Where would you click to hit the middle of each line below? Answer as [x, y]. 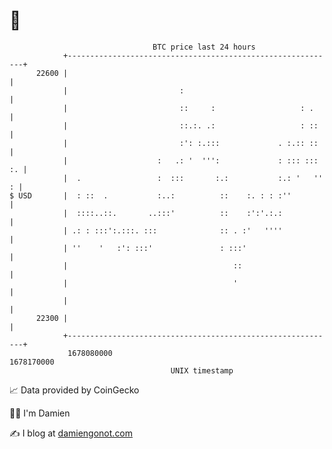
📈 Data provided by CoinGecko [74, 390]
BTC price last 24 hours [204, 47]
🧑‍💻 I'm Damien [40, 413]
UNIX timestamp [202, 370]
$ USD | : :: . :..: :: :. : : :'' [150, 195]
